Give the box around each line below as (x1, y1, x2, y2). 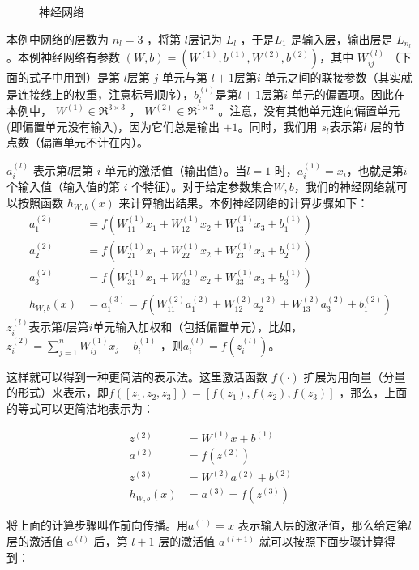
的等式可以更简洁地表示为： (6, 399, 154, 416)
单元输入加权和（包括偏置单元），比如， (92, 318, 303, 335)
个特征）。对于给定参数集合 (131, 178, 274, 195)
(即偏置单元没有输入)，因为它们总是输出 (6, 117, 220, 134)
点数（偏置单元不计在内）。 (6, 134, 148, 151)
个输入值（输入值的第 (6, 178, 120, 195)
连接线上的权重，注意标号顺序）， (17, 85, 194, 102)
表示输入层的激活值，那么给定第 (237, 517, 408, 534)
